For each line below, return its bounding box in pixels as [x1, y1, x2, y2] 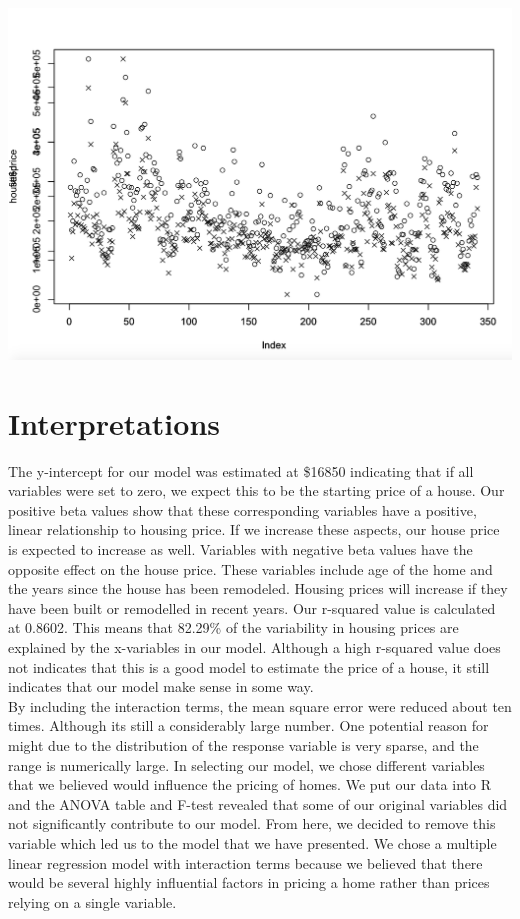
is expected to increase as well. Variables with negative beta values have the [8, 539, 473, 559]
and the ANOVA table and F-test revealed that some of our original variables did [8, 793, 508, 814]
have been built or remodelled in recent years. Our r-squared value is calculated [8, 597, 496, 618]
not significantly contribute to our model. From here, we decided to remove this [8, 813, 496, 834]
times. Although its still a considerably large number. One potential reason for [8, 715, 489, 736]
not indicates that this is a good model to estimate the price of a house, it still [8, 656, 490, 677]
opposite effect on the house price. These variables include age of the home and [8, 558, 493, 579]
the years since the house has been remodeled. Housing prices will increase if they [8, 578, 508, 599]
